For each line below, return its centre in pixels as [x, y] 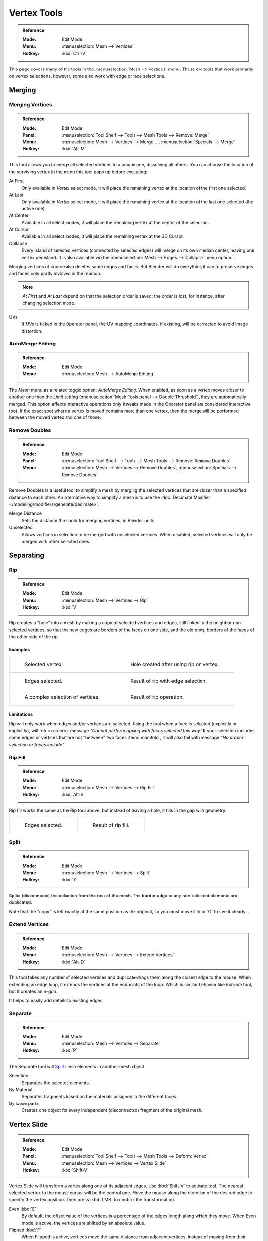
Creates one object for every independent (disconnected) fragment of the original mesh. [112, 1110]
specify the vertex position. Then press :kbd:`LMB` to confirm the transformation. [92, 1200]
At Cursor [19, 229]
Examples [20, 650]
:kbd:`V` [70, 607]
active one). [34, 208]
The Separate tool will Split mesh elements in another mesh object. [77, 1066]
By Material [21, 1090]
